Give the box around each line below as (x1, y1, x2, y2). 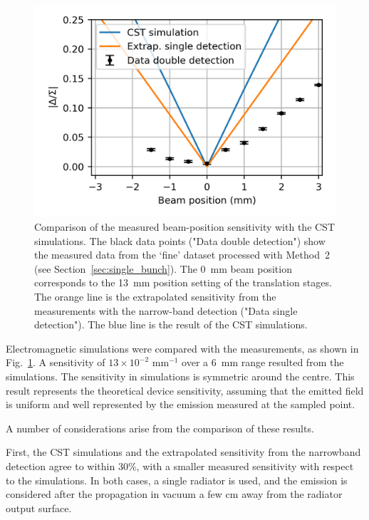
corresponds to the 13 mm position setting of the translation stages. (34, 275, 332, 290)
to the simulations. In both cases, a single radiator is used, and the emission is (6, 472, 348, 487)
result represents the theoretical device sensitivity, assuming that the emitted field (6, 383, 364, 397)
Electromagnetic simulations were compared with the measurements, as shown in (6, 340, 359, 355)
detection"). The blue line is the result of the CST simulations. (34, 317, 308, 332)
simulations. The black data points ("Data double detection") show (34, 233, 326, 248)
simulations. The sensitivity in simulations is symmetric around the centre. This (6, 369, 355, 383)
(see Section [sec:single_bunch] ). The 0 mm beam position (34, 261, 292, 276)
